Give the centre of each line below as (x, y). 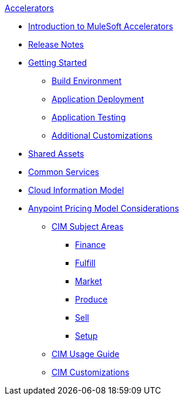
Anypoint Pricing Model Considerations (104, 208)
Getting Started (58, 63)
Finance (91, 245)
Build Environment (87, 81)
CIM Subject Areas (88, 226)
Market (89, 281)
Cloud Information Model (76, 190)
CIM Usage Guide (86, 354)
